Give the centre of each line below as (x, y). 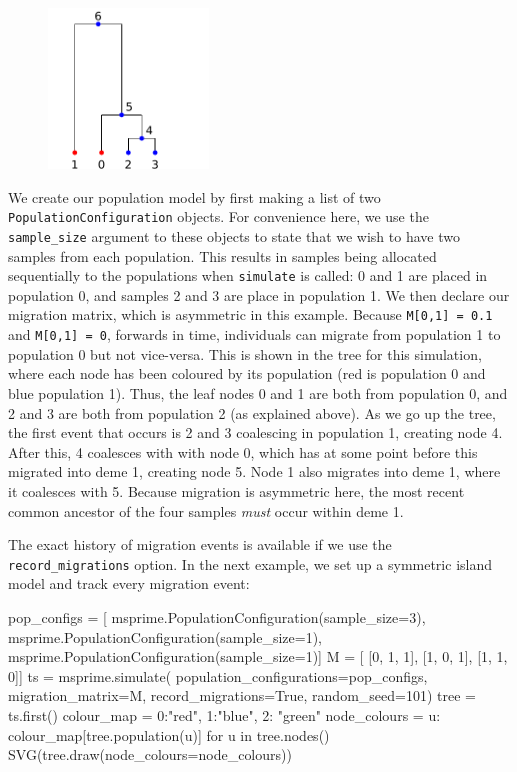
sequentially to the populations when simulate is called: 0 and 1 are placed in (248, 275)
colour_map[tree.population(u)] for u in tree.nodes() (169, 734)
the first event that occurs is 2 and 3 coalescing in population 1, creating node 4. (255, 432)
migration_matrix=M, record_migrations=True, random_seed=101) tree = (242, 695)
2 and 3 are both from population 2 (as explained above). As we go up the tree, (252, 412)
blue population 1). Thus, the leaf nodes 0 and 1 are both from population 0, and (258, 392)
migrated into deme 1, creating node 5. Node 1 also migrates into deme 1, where (254, 471)
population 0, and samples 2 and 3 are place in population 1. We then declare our (259, 294)
